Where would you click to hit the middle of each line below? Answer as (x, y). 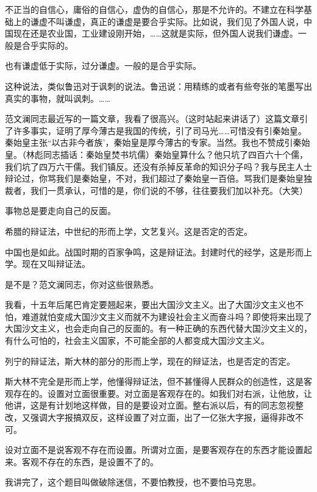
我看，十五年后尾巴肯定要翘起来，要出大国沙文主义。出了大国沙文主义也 (150, 305)
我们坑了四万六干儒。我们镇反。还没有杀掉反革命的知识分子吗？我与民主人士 (158, 166)
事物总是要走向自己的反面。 (60, 211)
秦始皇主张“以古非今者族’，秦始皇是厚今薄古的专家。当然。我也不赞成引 (149, 142)
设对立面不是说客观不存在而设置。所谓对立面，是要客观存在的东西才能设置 (154, 450)
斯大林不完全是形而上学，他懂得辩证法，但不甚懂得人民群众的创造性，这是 (154, 381)
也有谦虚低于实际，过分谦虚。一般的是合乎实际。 (103, 66)
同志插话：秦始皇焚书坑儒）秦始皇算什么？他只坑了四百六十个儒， (175, 154)
